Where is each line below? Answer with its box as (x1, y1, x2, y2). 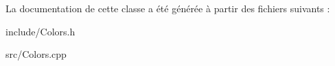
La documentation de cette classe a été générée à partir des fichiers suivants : (5, 1, 330, 15)
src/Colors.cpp (5, 47, 67, 61)
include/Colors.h (5, 24, 76, 38)
